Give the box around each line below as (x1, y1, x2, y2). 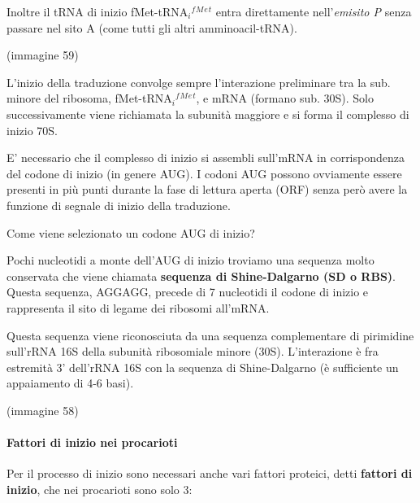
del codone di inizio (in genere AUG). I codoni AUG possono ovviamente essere (6, 164, 402, 182)
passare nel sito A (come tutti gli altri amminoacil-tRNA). (6, 19, 297, 36)
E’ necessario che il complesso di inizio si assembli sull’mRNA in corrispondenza (6, 149, 405, 166)
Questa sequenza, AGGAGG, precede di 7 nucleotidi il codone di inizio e (6, 283, 369, 300)
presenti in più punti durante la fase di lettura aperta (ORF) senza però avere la (6, 181, 408, 198)
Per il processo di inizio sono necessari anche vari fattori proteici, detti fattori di (6, 465, 413, 482)
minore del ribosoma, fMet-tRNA (6, 90, 172, 107)
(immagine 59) (6, 46, 79, 63)
